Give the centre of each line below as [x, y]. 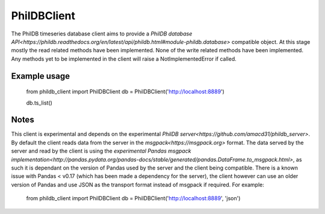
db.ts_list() [39, 103]
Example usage [41, 76]
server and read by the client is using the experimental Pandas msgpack [101, 151]
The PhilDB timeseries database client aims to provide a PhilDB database [102, 34]
